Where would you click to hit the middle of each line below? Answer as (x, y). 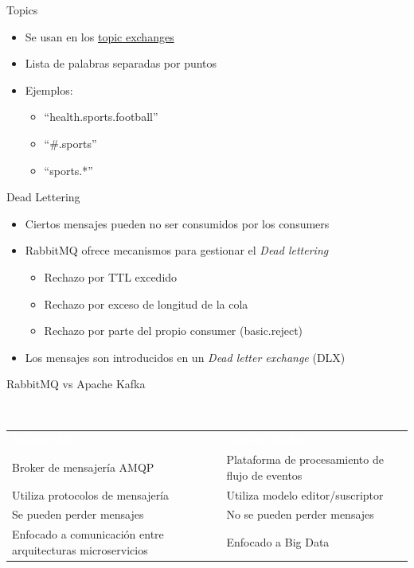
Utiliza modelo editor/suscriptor (305, 494)
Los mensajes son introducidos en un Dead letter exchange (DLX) (185, 357)
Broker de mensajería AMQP (83, 467)
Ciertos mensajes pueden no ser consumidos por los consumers (177, 223)
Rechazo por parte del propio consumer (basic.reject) (174, 331)
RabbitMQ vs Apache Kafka (76, 384)
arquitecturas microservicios (80, 549)
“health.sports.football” (101, 117)
